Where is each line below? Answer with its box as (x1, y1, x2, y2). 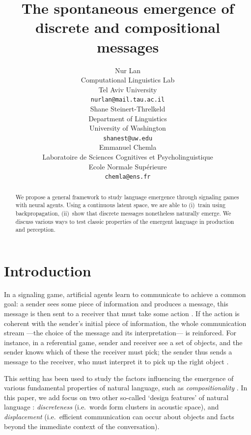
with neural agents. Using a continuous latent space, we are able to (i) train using (15, 201, 225, 209)
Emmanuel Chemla (99, 142, 157, 152)
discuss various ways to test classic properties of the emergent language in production (15, 217, 234, 225)
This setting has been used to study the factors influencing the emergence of (4, 373, 234, 383)
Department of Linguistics (88, 113, 167, 123)
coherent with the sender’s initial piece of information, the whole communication (4, 318, 247, 328)
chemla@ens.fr (105, 173, 151, 181)
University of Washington (89, 123, 166, 133)
